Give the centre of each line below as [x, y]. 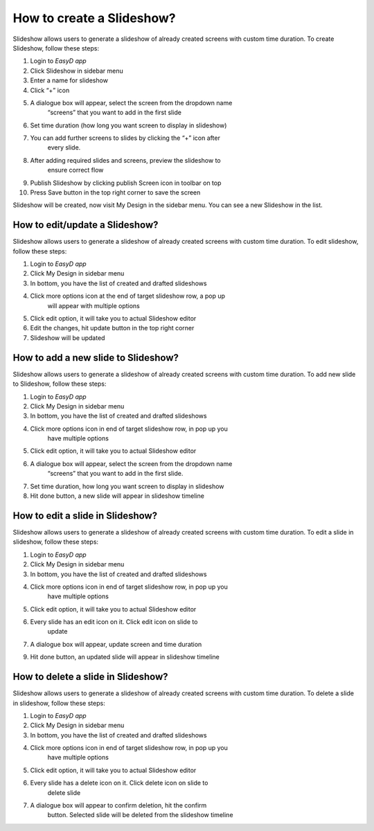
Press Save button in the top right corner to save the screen [115, 193]
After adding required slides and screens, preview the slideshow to [125, 160]
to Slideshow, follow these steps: [60, 384]
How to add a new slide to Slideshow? [96, 358]
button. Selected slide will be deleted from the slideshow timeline [140, 815]
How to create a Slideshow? [94, 18]
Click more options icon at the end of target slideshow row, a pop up [127, 296]
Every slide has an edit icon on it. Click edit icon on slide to [114, 622]
